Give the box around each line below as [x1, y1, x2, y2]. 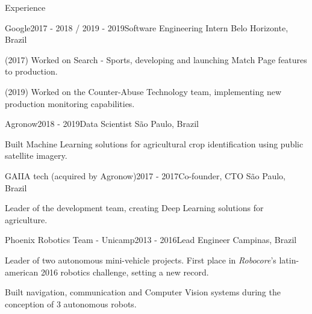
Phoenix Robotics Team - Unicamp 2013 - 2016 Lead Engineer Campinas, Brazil [5, 233, 297, 246]
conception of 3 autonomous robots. [5, 297, 137, 310]
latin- [279, 253, 299, 266]
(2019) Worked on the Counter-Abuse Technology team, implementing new [5, 85, 282, 97]
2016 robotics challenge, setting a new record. [40, 265, 209, 278]
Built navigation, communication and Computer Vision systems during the [5, 286, 281, 298]
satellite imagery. [5, 149, 67, 162]
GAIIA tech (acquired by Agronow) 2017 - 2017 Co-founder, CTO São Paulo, [5, 169, 285, 182]
